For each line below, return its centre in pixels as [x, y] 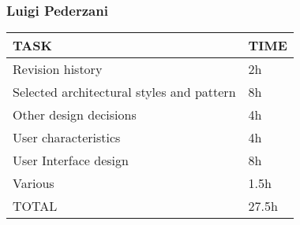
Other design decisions [75, 115]
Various [34, 183]
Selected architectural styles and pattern [124, 92]
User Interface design [71, 160]
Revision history [58, 69]
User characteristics [67, 138]
